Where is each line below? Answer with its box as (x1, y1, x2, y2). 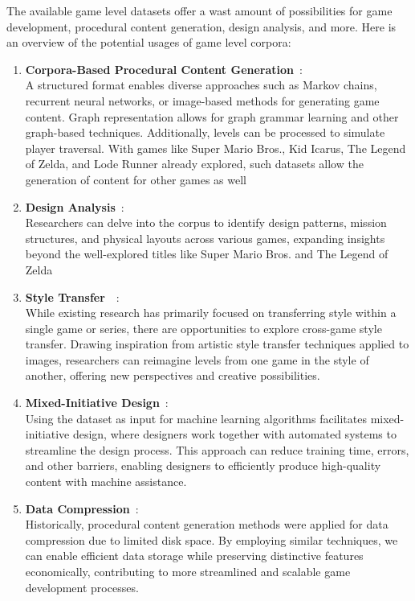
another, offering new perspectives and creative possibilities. (25, 367, 320, 384)
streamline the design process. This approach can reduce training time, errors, (25, 441, 409, 458)
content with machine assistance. (25, 473, 187, 490)
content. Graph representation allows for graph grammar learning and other (25, 108, 399, 125)
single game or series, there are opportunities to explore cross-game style (25, 319, 382, 336)
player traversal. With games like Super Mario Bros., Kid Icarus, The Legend (25, 139, 406, 156)
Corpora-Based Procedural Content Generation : (25, 60, 303, 77)
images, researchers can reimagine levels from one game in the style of (25, 351, 369, 368)
